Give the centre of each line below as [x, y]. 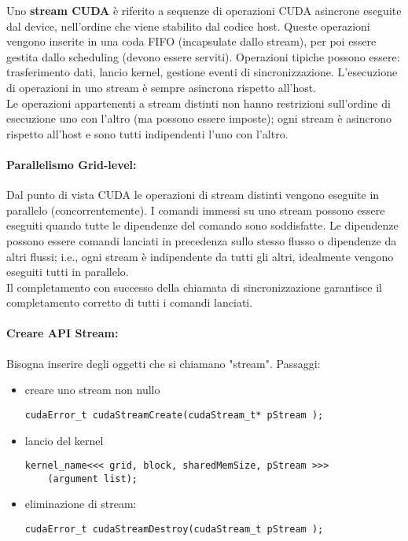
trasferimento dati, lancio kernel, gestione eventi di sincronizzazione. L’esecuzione [202, 72]
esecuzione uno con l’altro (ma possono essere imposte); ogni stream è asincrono [199, 118]
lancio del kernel [64, 440]
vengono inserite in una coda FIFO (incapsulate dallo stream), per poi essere [191, 41]
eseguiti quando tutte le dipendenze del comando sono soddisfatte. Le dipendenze [202, 225]
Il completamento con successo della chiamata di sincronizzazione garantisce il [194, 287]
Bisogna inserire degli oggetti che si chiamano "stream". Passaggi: [164, 363]
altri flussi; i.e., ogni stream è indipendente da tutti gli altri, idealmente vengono [200, 256]
